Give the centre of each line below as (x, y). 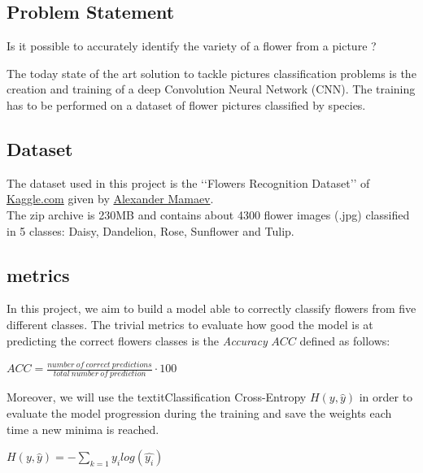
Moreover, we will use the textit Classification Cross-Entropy (157, 397)
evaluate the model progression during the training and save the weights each (199, 413)
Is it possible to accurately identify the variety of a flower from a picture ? (192, 46)
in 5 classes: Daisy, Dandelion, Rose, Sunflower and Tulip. (150, 230)
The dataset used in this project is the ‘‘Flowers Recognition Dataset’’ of (188, 182)
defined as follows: (345, 340)
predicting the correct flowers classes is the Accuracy (137, 340)
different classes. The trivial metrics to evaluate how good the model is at (190, 324)
